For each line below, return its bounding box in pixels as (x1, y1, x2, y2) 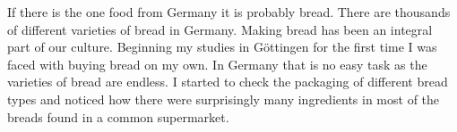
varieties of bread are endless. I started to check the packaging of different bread (7, 72, 448, 91)
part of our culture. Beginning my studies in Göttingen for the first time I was (7, 37, 437, 56)
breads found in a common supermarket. (7, 107, 229, 126)
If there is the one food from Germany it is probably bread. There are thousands (7, 3, 451, 21)
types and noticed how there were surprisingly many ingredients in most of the (7, 89, 440, 108)
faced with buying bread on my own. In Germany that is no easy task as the (7, 54, 427, 73)
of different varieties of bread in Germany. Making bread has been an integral (7, 20, 433, 38)
